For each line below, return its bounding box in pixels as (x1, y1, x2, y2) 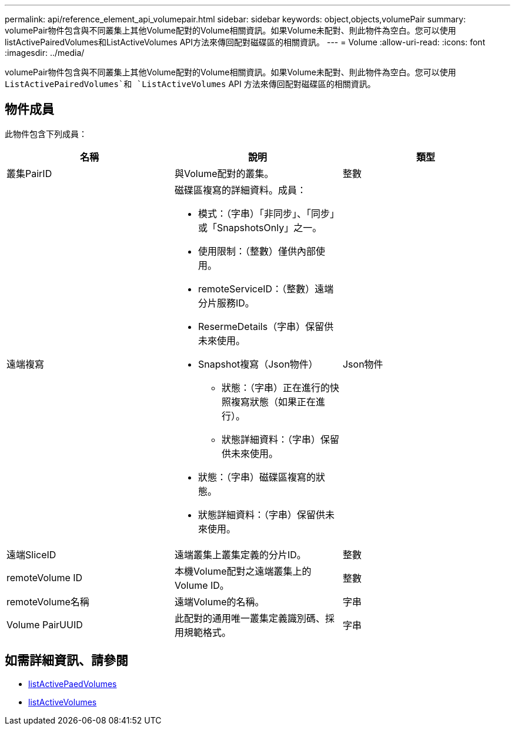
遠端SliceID (6, 548, 56, 561)
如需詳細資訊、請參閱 (5, 653, 128, 668)
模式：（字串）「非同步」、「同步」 (198, 207, 339, 219)
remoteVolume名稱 (6, 595, 89, 608)
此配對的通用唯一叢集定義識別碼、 (174, 612, 325, 624)
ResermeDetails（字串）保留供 (198, 320, 334, 332)
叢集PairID (6, 167, 52, 179)
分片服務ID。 (198, 296, 255, 309)
